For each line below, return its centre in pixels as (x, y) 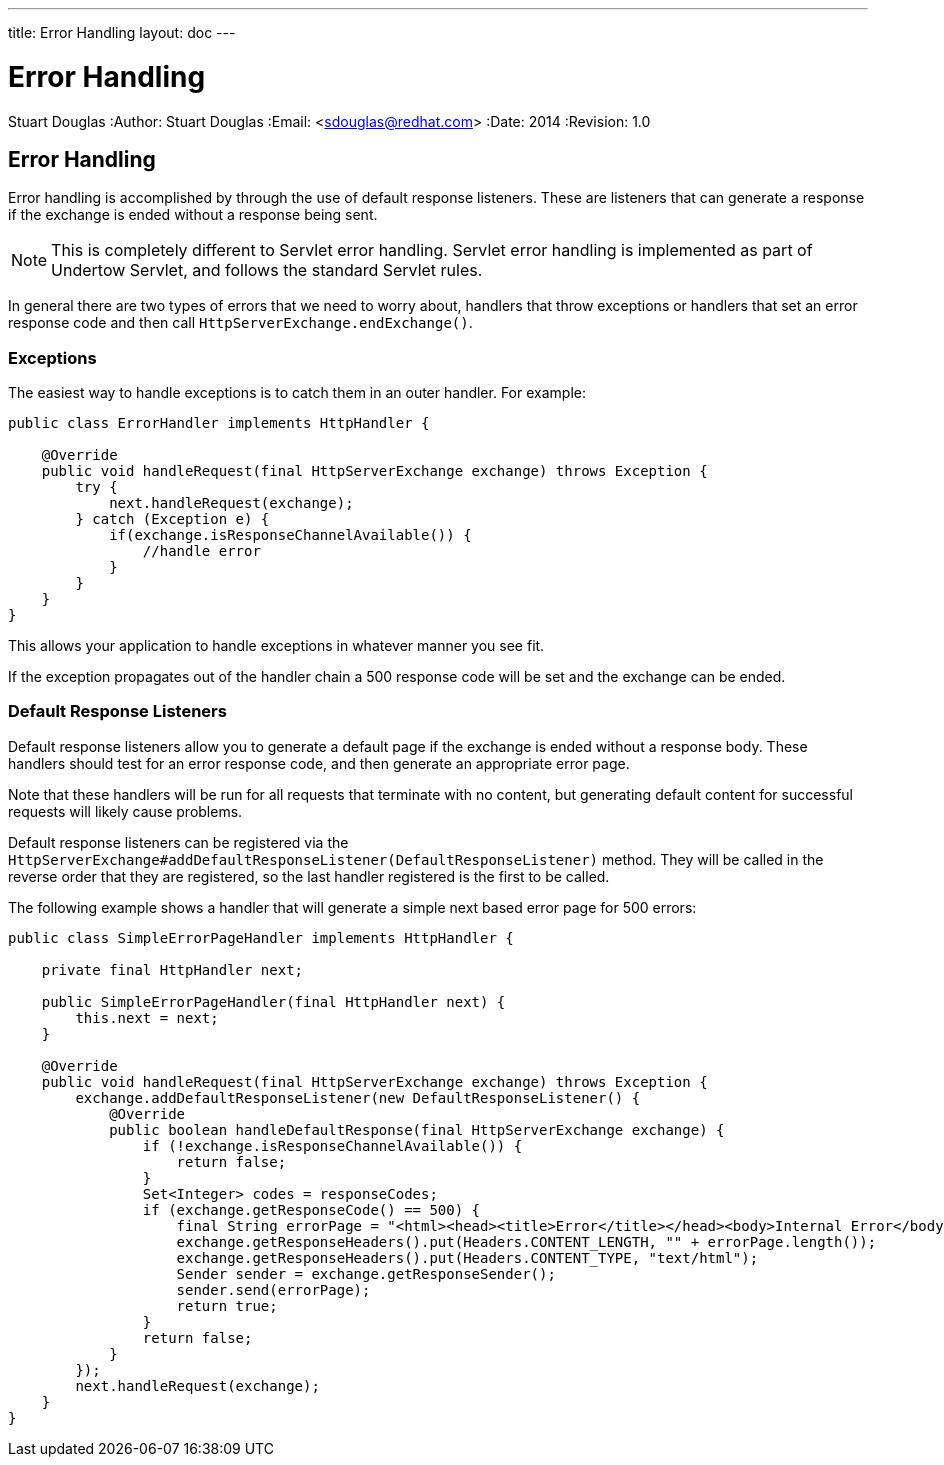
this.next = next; (147, 1017)
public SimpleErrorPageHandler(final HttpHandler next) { (273, 1001)
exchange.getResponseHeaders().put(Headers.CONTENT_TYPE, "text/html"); (467, 1257)
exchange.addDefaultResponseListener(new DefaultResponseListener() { (358, 1097)
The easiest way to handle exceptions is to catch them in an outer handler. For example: (297, 393)
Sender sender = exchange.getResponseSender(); (366, 1273)
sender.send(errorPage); (273, 1289)
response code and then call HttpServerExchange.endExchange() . (240, 323)
